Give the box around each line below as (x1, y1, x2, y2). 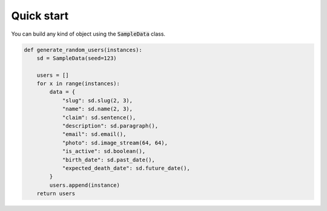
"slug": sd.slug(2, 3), (62, 97, 133, 104)
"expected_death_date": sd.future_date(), (62, 165, 190, 172)
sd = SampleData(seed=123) (36, 54, 117, 62)
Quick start (11, 9, 69, 22)
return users (36, 190, 76, 197)
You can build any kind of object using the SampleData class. (11, 30, 166, 37)
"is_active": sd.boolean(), (62, 148, 145, 155)
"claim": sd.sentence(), (62, 114, 136, 121)
